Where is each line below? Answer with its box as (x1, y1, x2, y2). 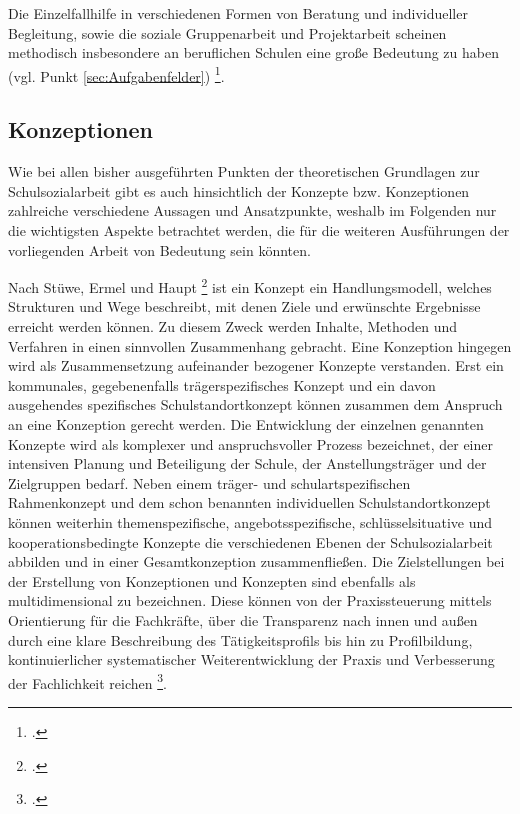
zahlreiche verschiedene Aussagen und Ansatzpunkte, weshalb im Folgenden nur (8, 200, 497, 221)
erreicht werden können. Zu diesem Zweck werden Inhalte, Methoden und (8, 316, 457, 337)
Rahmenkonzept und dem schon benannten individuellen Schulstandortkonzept (8, 492, 491, 513)
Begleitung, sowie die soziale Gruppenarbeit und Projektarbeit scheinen (8, 22, 447, 43)
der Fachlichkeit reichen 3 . (8, 669, 167, 693)
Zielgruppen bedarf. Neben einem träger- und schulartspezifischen (8, 472, 411, 493)
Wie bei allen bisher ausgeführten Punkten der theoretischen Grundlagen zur (8, 161, 480, 182)
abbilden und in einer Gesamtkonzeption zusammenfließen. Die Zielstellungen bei (8, 551, 505, 572)
